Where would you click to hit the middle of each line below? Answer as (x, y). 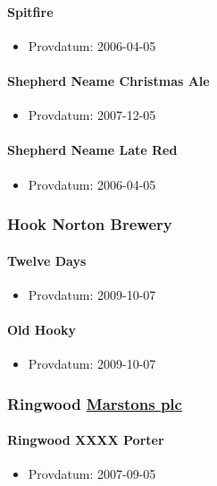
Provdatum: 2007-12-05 (92, 115)
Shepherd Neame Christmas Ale (108, 80)
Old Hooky (42, 329)
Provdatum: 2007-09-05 (92, 474)
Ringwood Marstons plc (95, 403)
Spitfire (30, 11)
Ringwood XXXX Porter (86, 440)
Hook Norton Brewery (90, 224)
